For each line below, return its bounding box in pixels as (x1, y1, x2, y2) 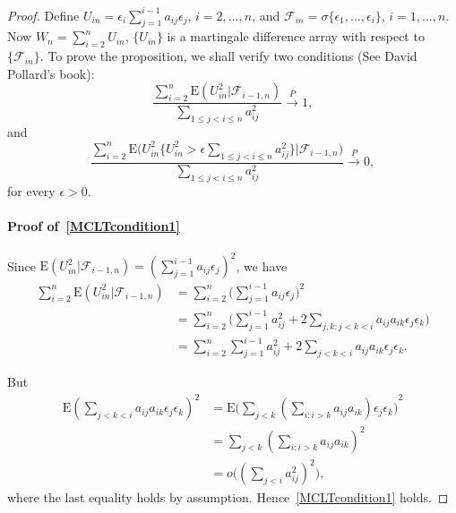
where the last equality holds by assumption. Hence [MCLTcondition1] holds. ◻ (7, 488, 449, 507)
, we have (236, 256, 288, 275)
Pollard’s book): (7, 64, 95, 82)
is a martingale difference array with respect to (167, 27, 425, 46)
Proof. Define (7, 5, 80, 24)
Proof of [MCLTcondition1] (7, 217, 180, 235)
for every (7, 182, 56, 201)
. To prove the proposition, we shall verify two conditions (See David (39, 47, 417, 65)
